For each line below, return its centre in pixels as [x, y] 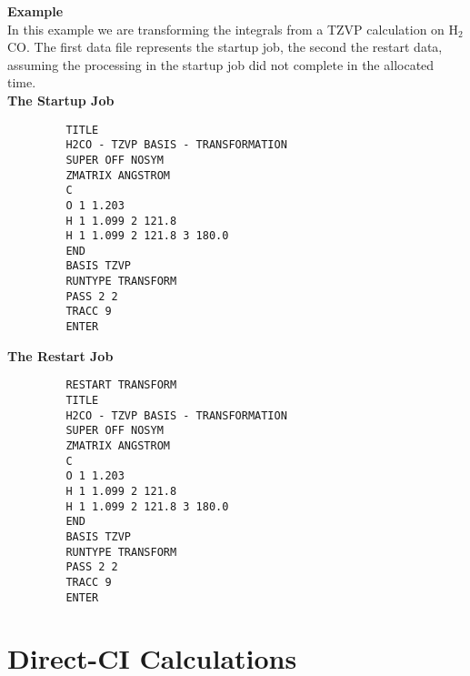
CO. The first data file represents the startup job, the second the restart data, [225, 47]
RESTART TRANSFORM [121, 385]
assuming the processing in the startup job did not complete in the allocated [221, 64]
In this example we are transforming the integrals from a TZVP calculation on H [233, 29]
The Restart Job [60, 355]
